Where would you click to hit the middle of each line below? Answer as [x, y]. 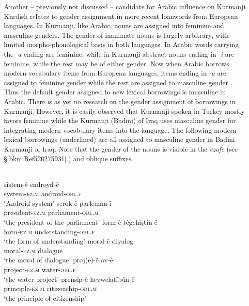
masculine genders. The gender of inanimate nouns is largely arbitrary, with [117, 35]
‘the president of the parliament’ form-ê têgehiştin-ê [81, 222]
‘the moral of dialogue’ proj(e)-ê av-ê [59, 260]
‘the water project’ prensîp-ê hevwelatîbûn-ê [69, 279]
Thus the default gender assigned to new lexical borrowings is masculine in [115, 92]
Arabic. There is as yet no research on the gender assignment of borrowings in [120, 101]
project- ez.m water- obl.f [40, 269]
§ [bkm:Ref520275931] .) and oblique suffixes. [69, 158]
